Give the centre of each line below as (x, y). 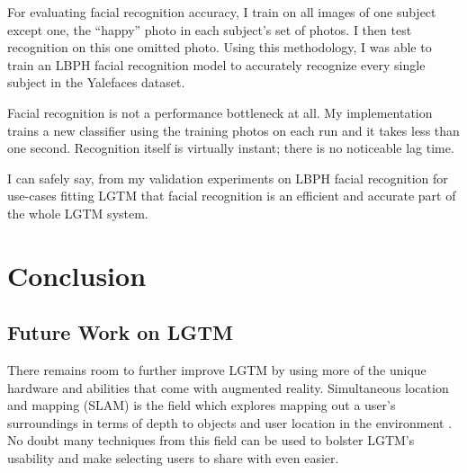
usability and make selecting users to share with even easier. (173, 458)
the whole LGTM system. (78, 213)
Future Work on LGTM (121, 332)
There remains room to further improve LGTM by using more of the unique (217, 370)
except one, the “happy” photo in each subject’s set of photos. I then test (210, 29)
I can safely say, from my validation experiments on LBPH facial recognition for (228, 178)
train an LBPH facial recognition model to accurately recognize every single (216, 64)
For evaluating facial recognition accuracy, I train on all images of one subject (222, 12)
